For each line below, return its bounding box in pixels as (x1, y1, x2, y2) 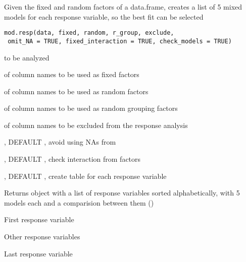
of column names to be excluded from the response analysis (4, 119, 188, 130)
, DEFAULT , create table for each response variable (4, 170, 167, 181)
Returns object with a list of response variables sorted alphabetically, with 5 (4, 187, 240, 198)
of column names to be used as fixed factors (4, 69, 139, 80)
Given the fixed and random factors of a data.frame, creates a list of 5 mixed (4, 2, 242, 12)
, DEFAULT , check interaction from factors (4, 154, 141, 164)
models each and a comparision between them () (4, 197, 154, 208)
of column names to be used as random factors (4, 86, 149, 96)
